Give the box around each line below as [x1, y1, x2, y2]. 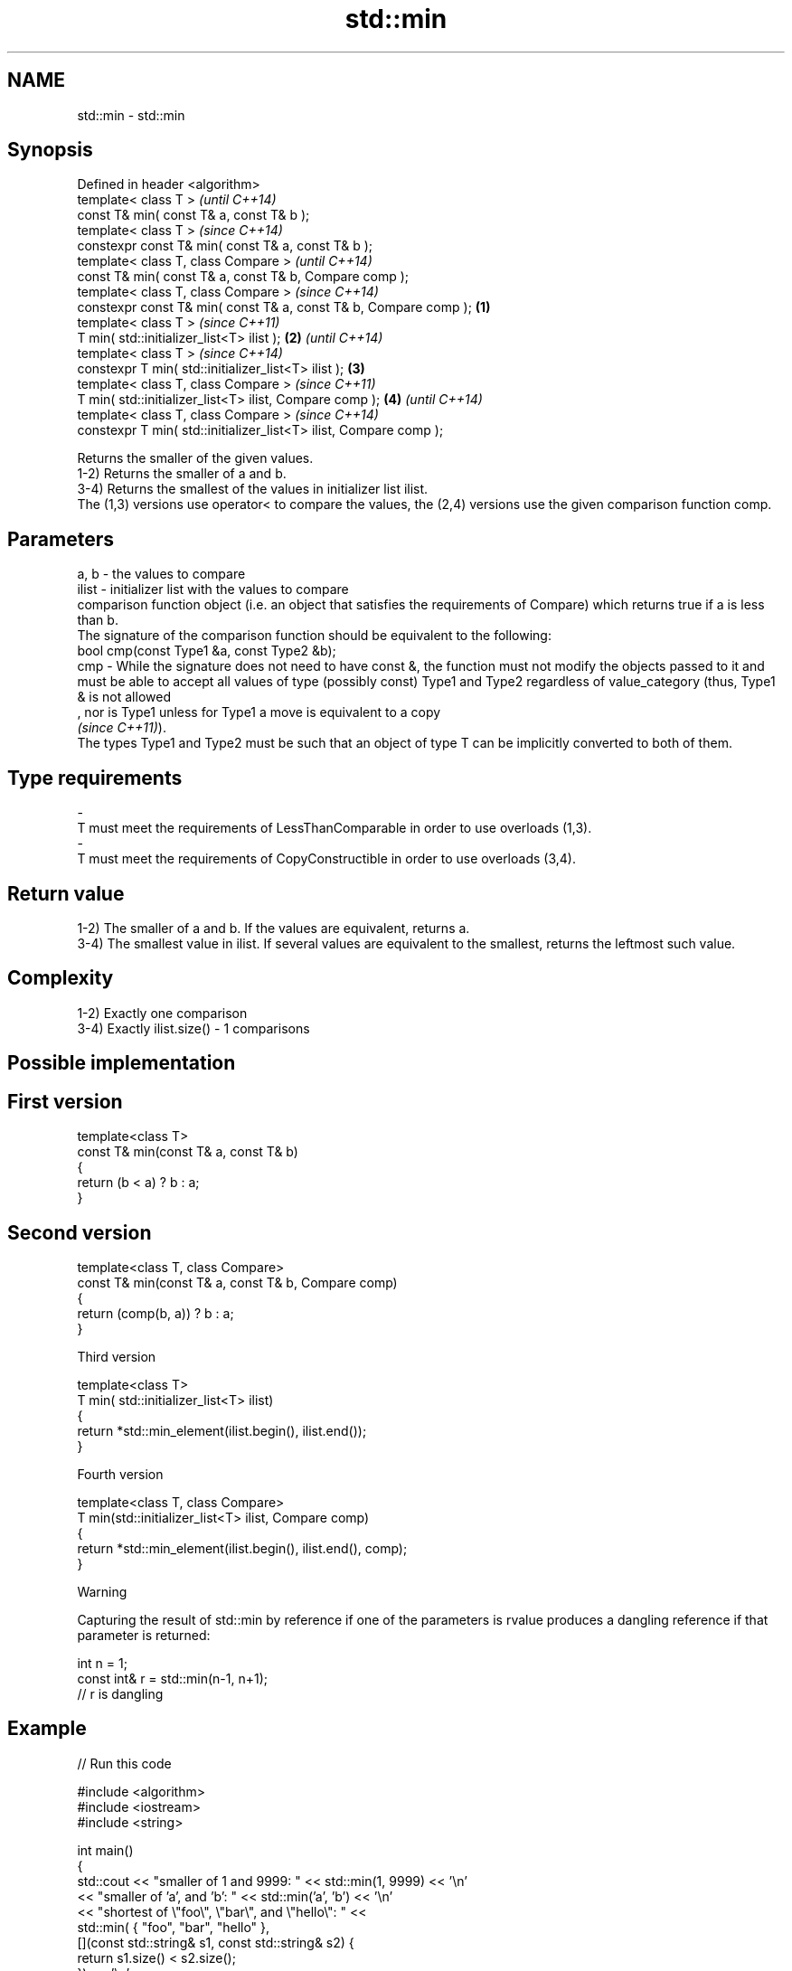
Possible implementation [7, 1052, 236, 1075]
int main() [77, 1842, 134, 1858]
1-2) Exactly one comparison [77, 1004, 248, 1021]
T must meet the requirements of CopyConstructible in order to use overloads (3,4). [77, 851, 576, 867]
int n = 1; [77, 1655, 127, 1671]
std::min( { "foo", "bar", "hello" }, [77, 1919, 270, 1935]
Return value [7, 882, 125, 905]
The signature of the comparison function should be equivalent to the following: [77, 627, 552, 644]
